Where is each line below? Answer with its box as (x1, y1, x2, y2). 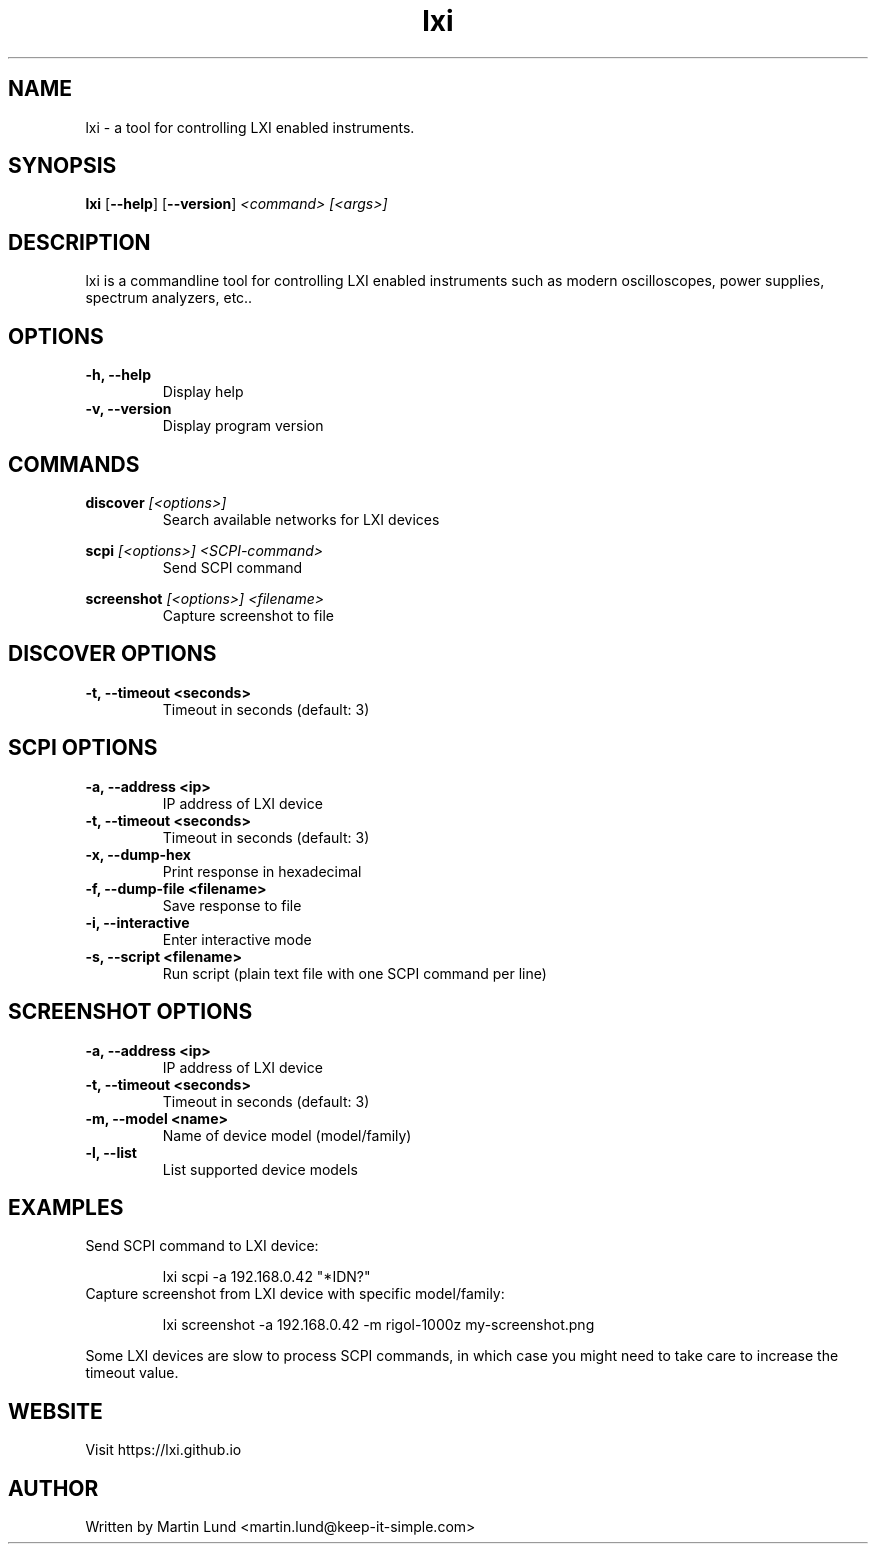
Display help (162, 383, 244, 401)
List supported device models (162, 1160, 358, 1178)
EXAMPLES (8, 1194, 124, 1220)
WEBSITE (8, 1398, 103, 1424)
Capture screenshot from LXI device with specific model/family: (85, 1285, 505, 1303)
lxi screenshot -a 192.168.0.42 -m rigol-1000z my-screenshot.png (162, 1316, 595, 1334)
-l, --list (85, 1143, 137, 1161)
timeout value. (85, 1364, 179, 1382)
